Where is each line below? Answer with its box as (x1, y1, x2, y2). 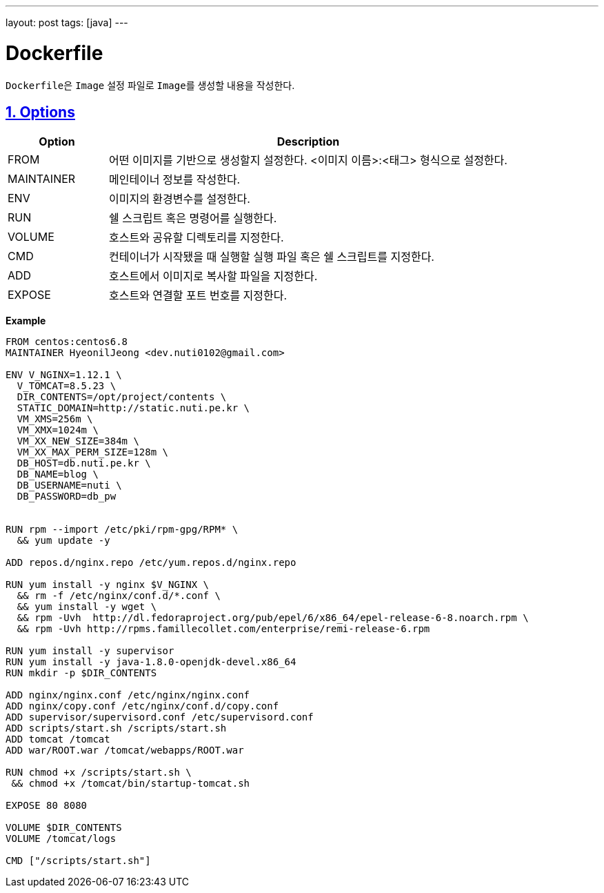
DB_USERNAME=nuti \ (17, 480, 122, 491)
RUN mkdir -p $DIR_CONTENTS (6, 667, 157, 679)
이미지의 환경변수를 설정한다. (108, 192, 250, 206)
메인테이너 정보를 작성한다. (108, 173, 241, 187)
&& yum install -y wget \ (17, 601, 157, 613)
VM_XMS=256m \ (17, 413, 93, 425)
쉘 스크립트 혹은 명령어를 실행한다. (108, 211, 277, 226)
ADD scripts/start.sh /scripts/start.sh (6, 723, 227, 734)
